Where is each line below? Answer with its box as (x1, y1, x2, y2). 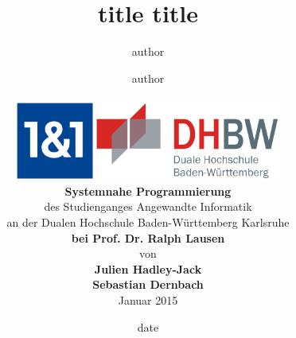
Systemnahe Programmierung (64, 182, 232, 199)
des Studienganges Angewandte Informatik (44, 198, 252, 215)
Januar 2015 (118, 291, 178, 308)
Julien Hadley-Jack (94, 260, 202, 277)
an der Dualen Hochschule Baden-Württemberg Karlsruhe (6, 213, 290, 230)
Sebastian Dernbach (92, 276, 204, 293)
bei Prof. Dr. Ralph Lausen (71, 229, 225, 246)
